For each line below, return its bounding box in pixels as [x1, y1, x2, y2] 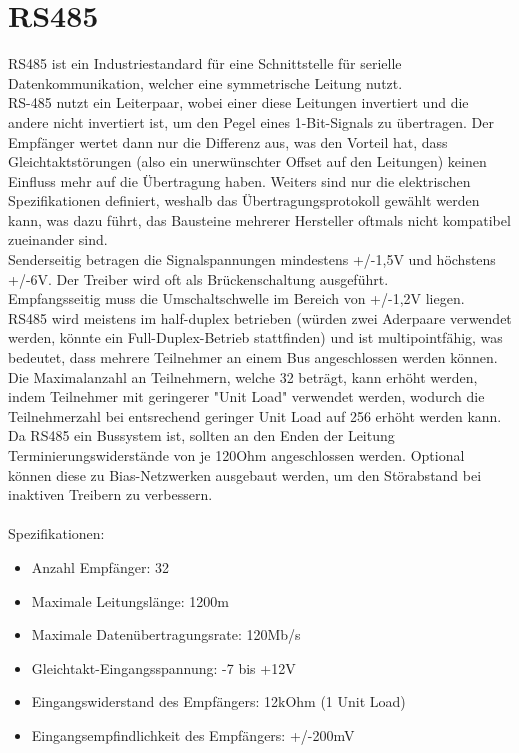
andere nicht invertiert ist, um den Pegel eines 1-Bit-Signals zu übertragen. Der [8, 111, 494, 132]
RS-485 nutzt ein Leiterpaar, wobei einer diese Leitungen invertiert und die [8, 92, 469, 113]
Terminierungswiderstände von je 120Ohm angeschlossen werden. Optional [8, 445, 465, 465]
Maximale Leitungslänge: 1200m [31, 590, 229, 611]
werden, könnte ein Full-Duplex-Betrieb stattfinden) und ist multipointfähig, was [8, 327, 503, 348]
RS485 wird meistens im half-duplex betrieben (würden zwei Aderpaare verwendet [8, 307, 512, 328]
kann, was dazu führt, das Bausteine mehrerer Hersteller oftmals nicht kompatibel [8, 209, 511, 230]
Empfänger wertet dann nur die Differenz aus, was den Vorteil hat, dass [8, 131, 448, 152]
